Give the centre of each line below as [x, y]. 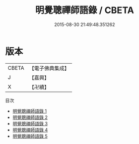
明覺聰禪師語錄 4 [30, 130]
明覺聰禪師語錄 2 [30, 117]
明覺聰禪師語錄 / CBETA [85, 10]
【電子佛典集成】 [49, 68]
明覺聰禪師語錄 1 [29, 111]
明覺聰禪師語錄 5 [30, 136]
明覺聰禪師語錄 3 [30, 123]
